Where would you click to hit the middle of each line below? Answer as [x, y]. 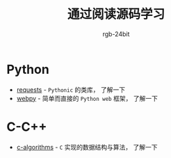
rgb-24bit [116, 34]
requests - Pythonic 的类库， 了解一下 [71, 89]
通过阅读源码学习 [116, 14]
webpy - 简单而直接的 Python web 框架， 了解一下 [87, 98]
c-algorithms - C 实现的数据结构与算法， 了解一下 [87, 147]
